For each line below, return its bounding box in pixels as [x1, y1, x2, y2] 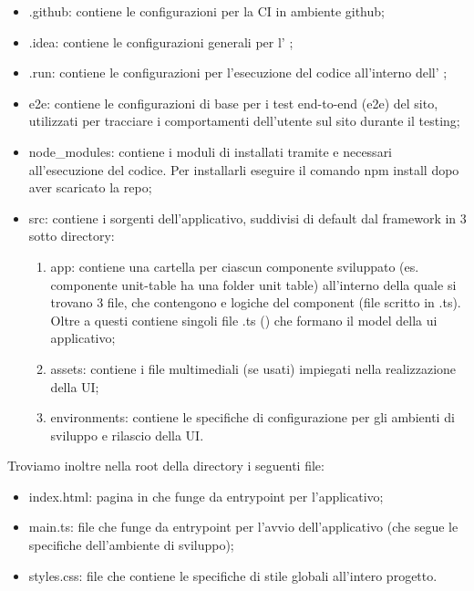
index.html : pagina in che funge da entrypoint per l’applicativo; [28, 486, 384, 505]
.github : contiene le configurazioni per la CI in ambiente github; [28, 2, 385, 20]
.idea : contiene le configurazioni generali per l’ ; [28, 32, 294, 51]
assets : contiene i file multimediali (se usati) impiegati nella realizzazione [50, 358, 457, 378]
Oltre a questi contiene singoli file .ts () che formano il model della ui [50, 310, 438, 329]
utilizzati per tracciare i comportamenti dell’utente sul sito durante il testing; [28, 111, 460, 130]
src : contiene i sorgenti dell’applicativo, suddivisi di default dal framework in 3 [28, 208, 467, 227]
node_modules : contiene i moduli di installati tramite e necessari [28, 141, 393, 161]
